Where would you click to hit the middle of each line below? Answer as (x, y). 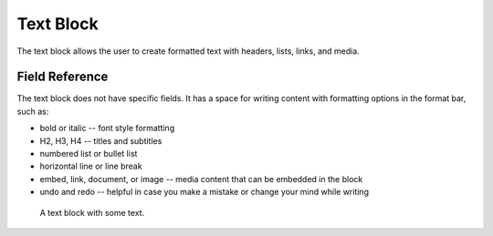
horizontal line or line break (91, 166)
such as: (33, 111)
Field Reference (63, 77)
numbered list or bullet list (89, 154)
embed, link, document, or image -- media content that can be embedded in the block (201, 179)
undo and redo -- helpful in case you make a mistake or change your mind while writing (205, 192)
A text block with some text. (92, 212)
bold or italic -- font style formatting (107, 128)
